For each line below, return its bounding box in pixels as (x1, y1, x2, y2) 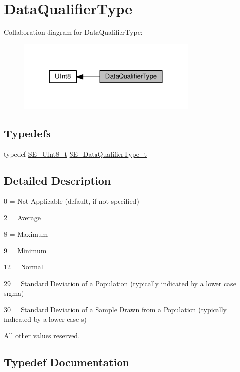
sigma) (4, 288, 24, 298)
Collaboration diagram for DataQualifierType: (4, 27, 143, 37)
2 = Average (4, 212, 41, 222)
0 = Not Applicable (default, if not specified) (4, 196, 139, 206)
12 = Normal (4, 262, 43, 272)
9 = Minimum (4, 245, 47, 255)
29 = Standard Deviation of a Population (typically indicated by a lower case (4, 278, 236, 289)
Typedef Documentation (4, 354, 129, 370)
